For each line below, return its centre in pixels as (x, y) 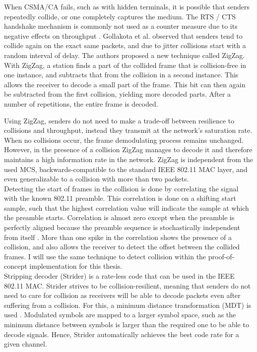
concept (16, 266)
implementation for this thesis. (76, 266)
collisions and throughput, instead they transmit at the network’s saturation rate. (128, 130)
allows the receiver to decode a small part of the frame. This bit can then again (125, 84)
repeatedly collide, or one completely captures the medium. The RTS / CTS (120, 16)
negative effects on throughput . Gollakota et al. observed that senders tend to (123, 35)
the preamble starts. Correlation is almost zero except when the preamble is (119, 217)
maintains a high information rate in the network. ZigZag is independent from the (129, 159)
